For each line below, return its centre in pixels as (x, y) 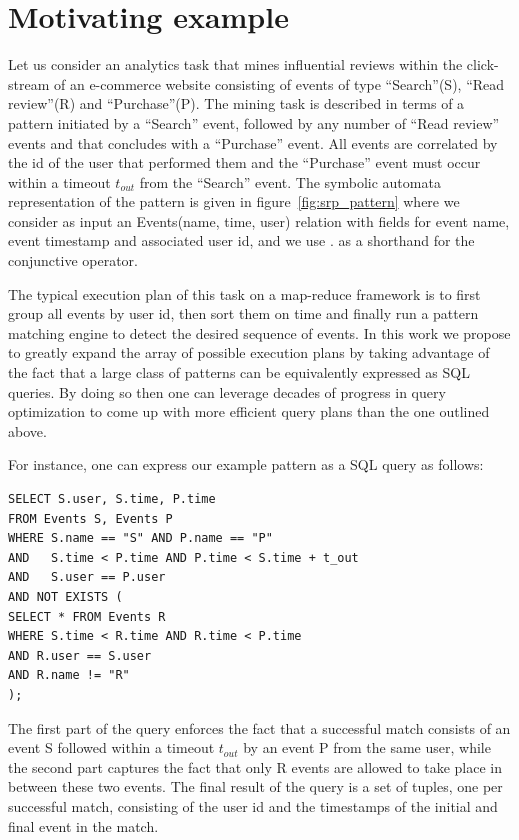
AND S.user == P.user (87, 577)
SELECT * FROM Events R (87, 616)
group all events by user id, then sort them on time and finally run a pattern (243, 313)
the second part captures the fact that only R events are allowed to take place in (255, 766)
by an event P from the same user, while (367, 747)
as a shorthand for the (406, 240)
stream (29, 83)
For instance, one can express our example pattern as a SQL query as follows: (246, 464)
